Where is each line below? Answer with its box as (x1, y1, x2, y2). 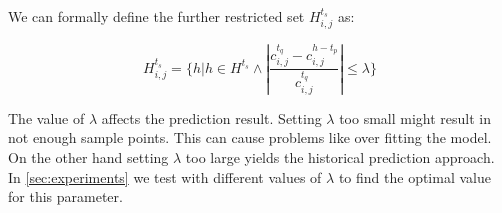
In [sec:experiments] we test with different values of (8, 166, 322, 187)
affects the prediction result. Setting (101, 107, 322, 128)
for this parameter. (8, 186, 123, 207)
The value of (8, 107, 85, 128)
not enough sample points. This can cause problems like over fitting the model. (8, 127, 492, 148)
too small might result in (339, 107, 492, 128)
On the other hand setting (8, 146, 169, 167)
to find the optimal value (338, 166, 491, 187)
